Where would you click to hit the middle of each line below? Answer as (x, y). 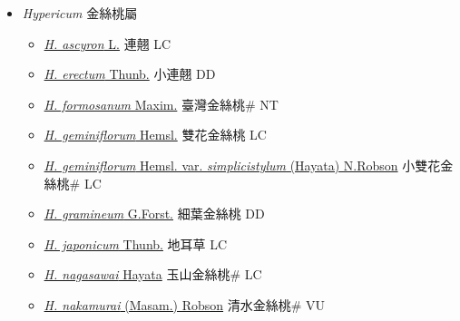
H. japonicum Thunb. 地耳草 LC (136, 243)
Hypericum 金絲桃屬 (80, 13)
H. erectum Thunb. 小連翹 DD (130, 74)
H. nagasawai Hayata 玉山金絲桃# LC (153, 274)
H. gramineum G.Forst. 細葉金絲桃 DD (154, 214)
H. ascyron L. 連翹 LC (108, 43)
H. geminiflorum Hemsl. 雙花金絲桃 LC (155, 135)
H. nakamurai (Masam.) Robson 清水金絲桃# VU (185, 304)
